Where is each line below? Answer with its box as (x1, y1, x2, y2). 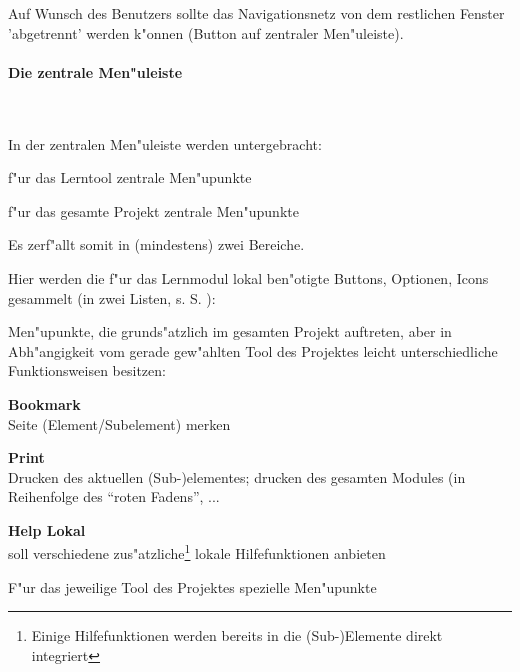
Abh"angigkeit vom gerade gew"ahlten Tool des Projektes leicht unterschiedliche (8, 340, 498, 361)
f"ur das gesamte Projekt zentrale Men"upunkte (8, 200, 299, 221)
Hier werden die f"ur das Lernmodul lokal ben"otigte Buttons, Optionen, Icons (8, 267, 489, 288)
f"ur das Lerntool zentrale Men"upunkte (8, 167, 252, 188)
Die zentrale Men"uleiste (8, 61, 183, 82)
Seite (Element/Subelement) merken (8, 413, 231, 434)
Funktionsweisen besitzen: (8, 360, 166, 381)
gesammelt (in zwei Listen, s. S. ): (8, 287, 216, 308)
